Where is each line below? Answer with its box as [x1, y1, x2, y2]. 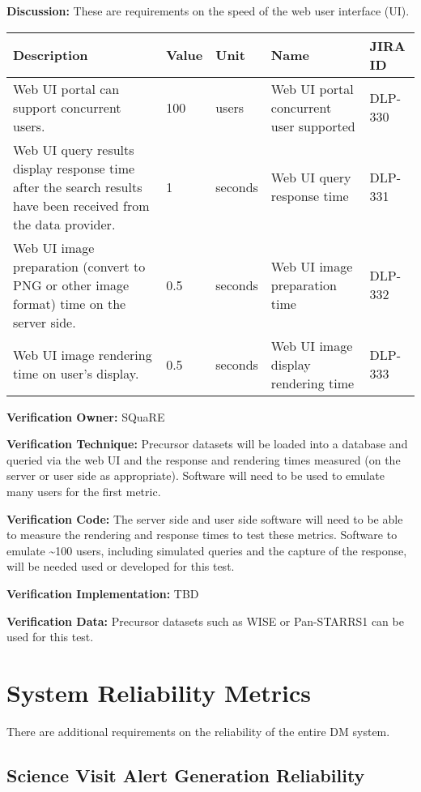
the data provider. [13, 214, 116, 233]
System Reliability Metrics [6, 675, 311, 709]
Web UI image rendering [13, 345, 152, 365]
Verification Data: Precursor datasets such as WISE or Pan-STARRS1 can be [6, 612, 404, 629]
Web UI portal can [13, 79, 120, 98]
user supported [270, 116, 355, 135]
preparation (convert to [13, 256, 146, 276]
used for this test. [6, 628, 94, 645]
